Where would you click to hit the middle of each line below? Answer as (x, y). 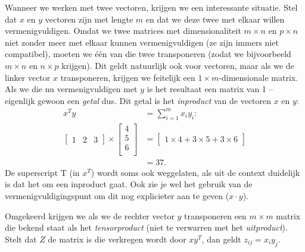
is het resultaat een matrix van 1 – (210, 89)
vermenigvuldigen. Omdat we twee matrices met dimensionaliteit (123, 31)
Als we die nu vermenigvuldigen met (71, 89)
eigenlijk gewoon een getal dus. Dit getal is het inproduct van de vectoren (138, 100)
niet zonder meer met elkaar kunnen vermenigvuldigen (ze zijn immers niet (142, 42)
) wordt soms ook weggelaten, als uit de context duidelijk (195, 172)
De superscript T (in (42, 172)
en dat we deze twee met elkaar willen (215, 19)
